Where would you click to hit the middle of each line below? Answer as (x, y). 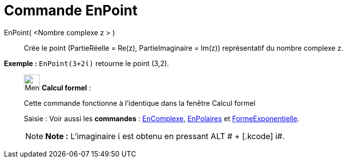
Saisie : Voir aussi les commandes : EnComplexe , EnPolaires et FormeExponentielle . (162, 118)
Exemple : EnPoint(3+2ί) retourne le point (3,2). (87, 63)
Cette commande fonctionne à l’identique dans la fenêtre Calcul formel (140, 103)
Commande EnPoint (71, 10)
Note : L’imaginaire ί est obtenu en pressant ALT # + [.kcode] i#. (165, 136)
